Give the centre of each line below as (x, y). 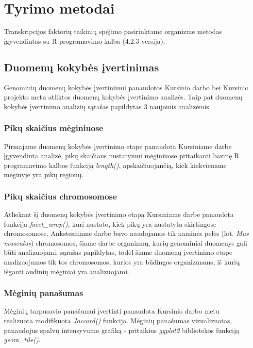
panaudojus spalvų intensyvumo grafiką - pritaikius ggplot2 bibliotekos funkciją (122, 330)
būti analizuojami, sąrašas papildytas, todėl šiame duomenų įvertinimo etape (118, 252)
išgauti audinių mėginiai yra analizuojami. (67, 271)
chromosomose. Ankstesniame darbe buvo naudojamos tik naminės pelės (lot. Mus (126, 233)
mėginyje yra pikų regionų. (44, 174)
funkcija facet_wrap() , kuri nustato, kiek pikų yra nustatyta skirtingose (110, 224)
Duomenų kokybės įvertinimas (82, 67)
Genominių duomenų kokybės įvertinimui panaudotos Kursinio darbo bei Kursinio (126, 87)
